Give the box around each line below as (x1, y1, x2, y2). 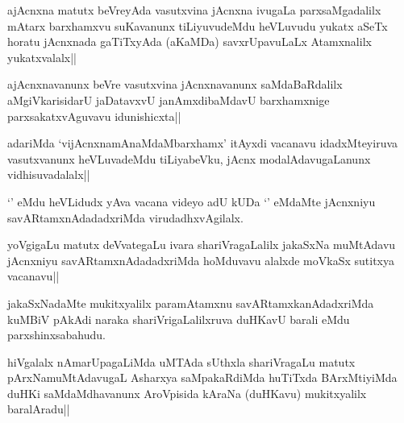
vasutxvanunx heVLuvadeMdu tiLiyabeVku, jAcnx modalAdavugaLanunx (7, 150, 371, 167)
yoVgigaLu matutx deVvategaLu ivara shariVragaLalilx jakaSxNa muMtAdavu (7, 236, 396, 253)
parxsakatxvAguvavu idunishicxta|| (7, 107, 181, 124)
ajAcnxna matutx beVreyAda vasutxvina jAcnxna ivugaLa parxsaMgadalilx (7, 2, 381, 18)
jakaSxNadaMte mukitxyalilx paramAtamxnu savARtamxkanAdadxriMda (7, 294, 374, 311)
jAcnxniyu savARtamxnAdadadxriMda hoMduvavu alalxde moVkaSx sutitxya (7, 251, 394, 268)
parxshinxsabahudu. (7, 326, 106, 343)
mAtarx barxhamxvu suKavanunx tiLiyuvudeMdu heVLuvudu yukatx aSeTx (7, 17, 388, 34)
